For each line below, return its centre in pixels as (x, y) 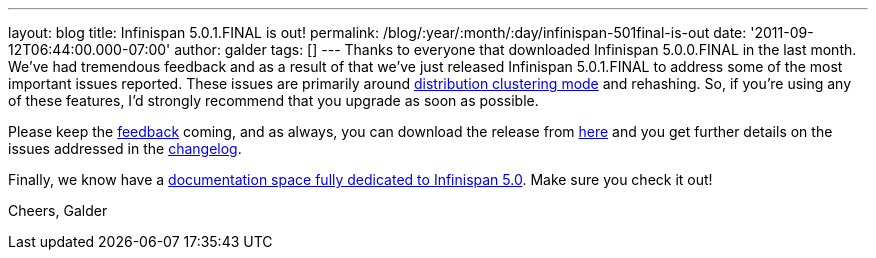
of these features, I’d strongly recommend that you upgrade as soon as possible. (273, 100)
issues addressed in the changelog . (125, 148)
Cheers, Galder (58, 210)
